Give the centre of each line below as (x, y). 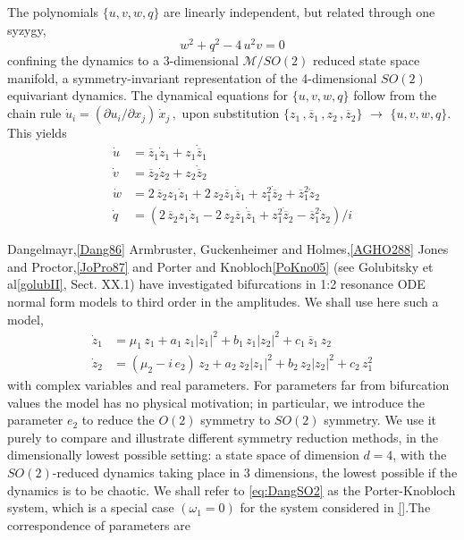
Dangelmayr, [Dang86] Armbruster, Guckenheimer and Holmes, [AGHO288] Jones (228, 249)
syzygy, (27, 29)
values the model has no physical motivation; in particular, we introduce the (216, 402)
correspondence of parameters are (99, 524)
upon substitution (231, 113)
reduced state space (366, 60)
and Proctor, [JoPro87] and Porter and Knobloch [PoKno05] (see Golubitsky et (220, 266)
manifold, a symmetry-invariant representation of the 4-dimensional (192, 77)
